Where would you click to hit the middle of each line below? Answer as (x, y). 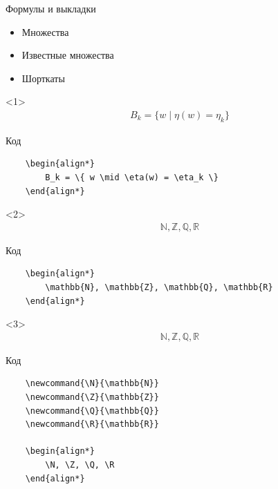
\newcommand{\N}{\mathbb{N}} (92, 384)
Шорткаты (43, 78)
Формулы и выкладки (51, 8)
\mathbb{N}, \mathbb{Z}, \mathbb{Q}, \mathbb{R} (159, 287)
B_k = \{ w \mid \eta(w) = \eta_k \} (132, 177)
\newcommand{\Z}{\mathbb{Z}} (92, 397)
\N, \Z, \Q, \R (80, 464)
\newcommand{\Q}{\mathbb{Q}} (92, 411)
